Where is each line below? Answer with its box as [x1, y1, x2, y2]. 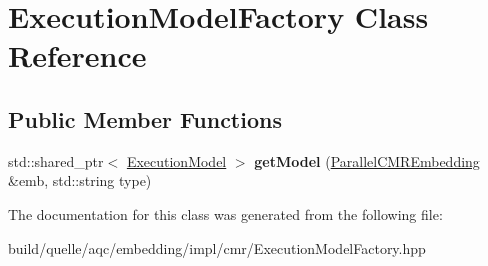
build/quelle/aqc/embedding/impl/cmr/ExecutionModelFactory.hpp [8, 237, 426, 258]
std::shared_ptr [8, 150, 104, 171]
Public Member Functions [8, 103, 282, 134]
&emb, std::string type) [8, 170, 152, 191]
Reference [8, 35, 147, 76]
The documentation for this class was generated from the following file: [8, 203, 443, 224]
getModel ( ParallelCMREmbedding [254, 150, 480, 171]
